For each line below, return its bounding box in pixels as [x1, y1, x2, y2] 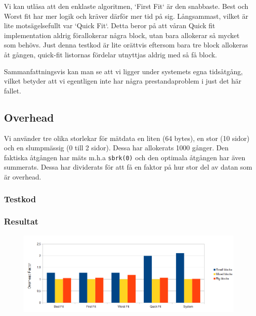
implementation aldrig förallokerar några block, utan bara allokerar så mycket [4, 30, 240, 40]
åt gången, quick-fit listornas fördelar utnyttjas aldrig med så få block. [4, 49, 217, 59]
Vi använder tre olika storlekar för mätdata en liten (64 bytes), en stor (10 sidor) [4, 133, 250, 143]
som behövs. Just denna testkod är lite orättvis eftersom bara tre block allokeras [4, 40, 248, 50]
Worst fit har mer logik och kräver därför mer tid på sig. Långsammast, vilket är [4, 10, 249, 21]
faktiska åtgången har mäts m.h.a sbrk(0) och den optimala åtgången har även [4, 152, 246, 162]
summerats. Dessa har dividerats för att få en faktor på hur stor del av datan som [4, 162, 253, 172]
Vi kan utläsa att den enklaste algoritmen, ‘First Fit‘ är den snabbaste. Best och [4, 1, 249, 11]
